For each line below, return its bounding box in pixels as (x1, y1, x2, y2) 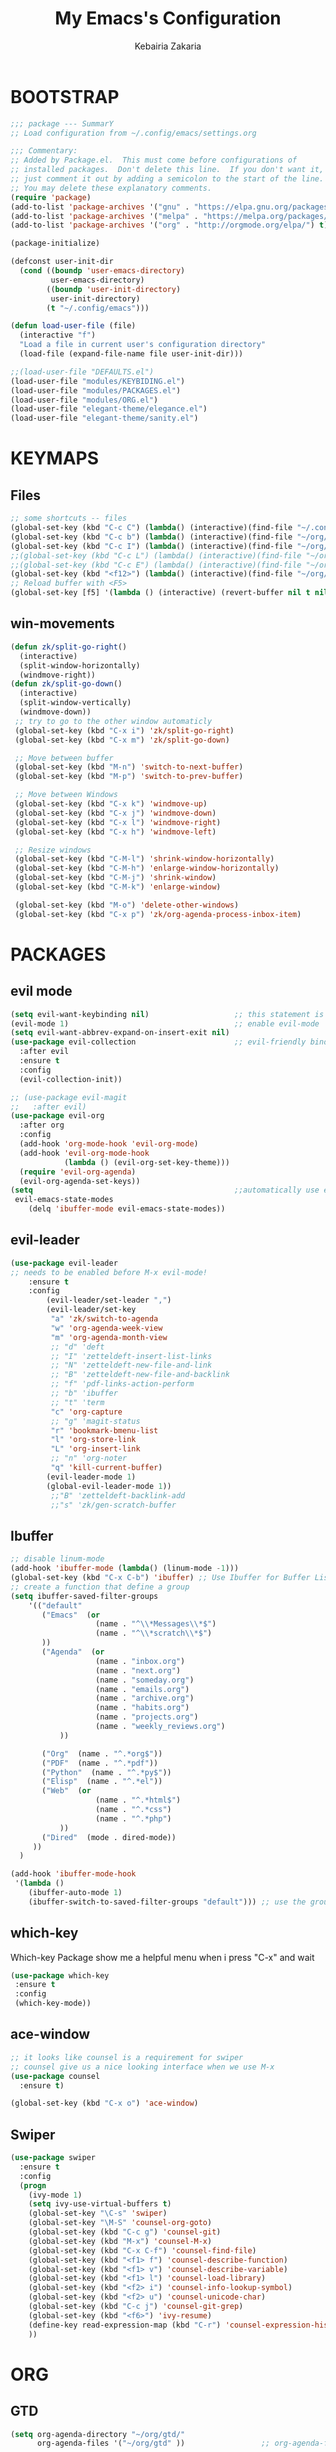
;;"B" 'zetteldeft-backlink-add (50, 1490, 186, 1501)
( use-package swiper (10, 2153, 97, 2163)
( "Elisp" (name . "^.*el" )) (41, 1777, 163, 1787)
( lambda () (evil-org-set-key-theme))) (63, 1157, 230, 1167)
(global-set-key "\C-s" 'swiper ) (28, 2208, 168, 2219)
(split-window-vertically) (19, 698, 132, 708)
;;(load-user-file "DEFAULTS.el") (10, 367, 155, 377)
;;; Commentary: (10, 146, 78, 156)
